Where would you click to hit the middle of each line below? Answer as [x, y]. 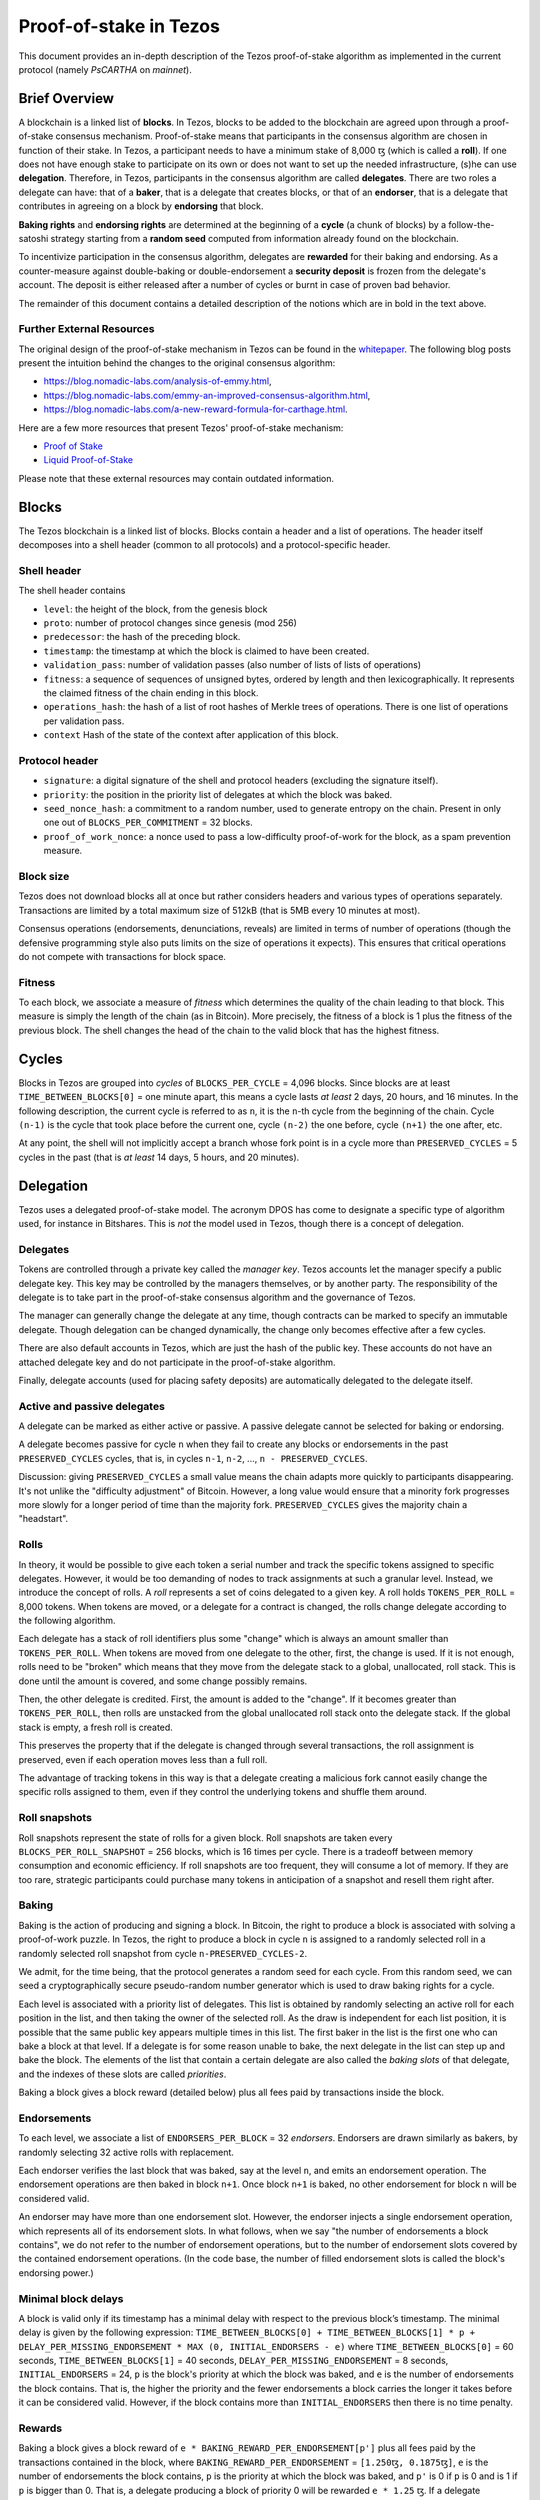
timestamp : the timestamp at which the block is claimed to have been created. [206, 651]
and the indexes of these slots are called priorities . [122, 2074]
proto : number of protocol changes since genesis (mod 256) [170, 623]
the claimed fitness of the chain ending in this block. [151, 692]
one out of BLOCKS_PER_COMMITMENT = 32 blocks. [148, 822]
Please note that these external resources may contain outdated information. [176, 478]
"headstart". [43, 1519]
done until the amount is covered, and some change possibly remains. [163, 1681]
